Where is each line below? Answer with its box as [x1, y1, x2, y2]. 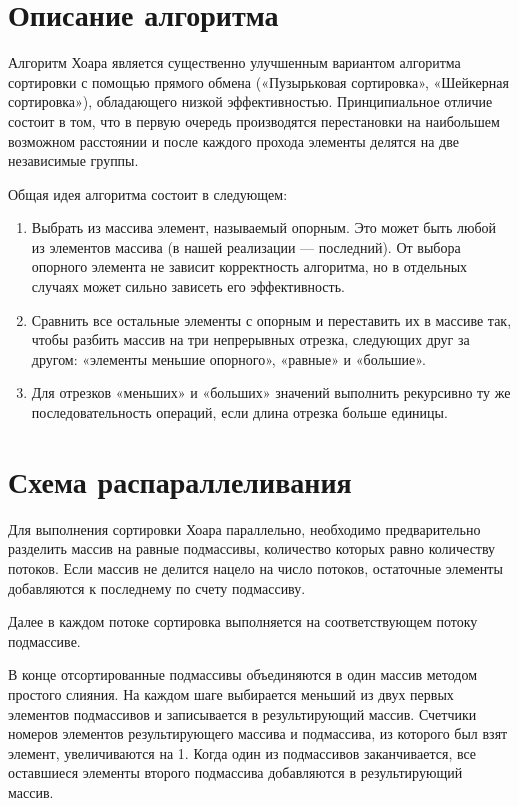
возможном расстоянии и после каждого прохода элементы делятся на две [8, 130, 459, 151]
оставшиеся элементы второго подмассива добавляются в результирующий [8, 762, 463, 783]
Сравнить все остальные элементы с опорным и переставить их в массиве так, [31, 309, 512, 330]
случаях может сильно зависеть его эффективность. [31, 276, 345, 297]
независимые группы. [8, 150, 139, 171]
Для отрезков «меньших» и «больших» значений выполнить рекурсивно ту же [31, 382, 511, 403]
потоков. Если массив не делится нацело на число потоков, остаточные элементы [8, 557, 503, 578]
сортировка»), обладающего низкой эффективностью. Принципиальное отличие [8, 91, 493, 112]
